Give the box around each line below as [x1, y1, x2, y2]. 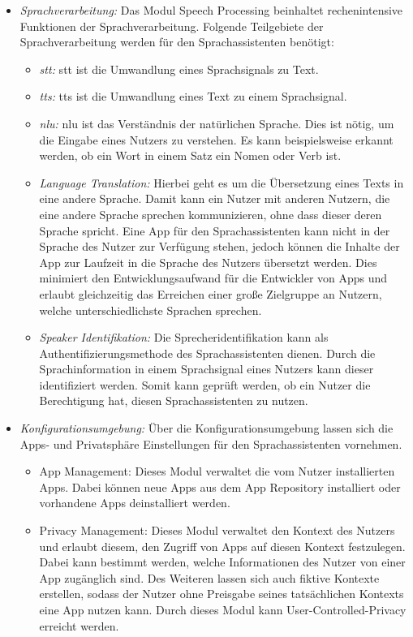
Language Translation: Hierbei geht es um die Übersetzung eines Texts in [39, 174, 404, 191]
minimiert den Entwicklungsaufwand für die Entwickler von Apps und [39, 269, 388, 286]
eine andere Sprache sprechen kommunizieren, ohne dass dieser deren [39, 205, 382, 222]
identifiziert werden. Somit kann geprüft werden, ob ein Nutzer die [39, 376, 371, 393]
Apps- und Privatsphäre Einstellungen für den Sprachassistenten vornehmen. [19, 435, 402, 452]
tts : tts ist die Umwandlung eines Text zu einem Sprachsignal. [39, 88, 347, 105]
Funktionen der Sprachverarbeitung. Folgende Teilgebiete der [19, 17, 324, 34]
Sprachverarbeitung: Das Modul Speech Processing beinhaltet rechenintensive [19, 2, 403, 18]
